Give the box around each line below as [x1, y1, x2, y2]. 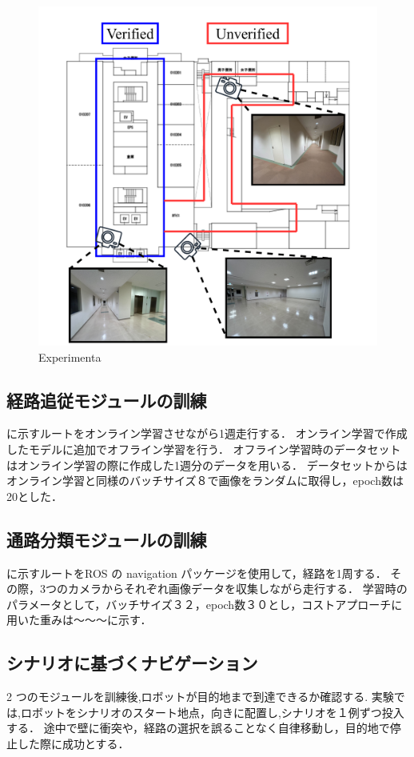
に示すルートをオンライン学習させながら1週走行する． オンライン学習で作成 [6, 425, 408, 442]
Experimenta [38, 348, 102, 365]
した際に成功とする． [17, 735, 129, 751]
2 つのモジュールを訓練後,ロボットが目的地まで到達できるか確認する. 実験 [6, 688, 394, 705]
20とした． [6, 487, 62, 504]
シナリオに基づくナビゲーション [6, 651, 258, 675]
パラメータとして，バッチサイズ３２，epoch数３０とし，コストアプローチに [6, 595, 403, 612]
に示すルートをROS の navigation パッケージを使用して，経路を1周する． [6, 564, 387, 581]
